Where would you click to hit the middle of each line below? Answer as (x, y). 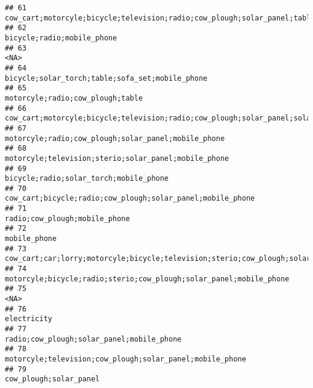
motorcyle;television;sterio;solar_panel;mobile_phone (117, 158)
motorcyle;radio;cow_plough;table (74, 98)
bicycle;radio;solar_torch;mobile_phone (87, 179)
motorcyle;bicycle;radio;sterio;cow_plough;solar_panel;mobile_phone (147, 279)
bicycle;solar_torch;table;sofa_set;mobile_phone (106, 78)
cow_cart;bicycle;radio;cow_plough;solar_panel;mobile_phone (130, 199)
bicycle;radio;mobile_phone (61, 38)
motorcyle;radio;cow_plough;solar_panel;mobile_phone (115, 138)
